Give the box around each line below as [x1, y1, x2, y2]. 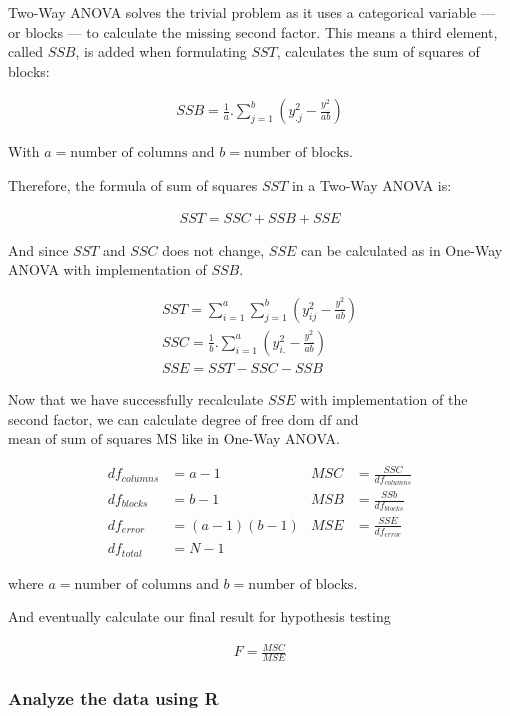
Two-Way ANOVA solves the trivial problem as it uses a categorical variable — [8, 2, 495, 22]
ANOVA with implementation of [8, 259, 207, 280]
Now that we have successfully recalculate [8, 388, 264, 409]
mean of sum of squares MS [8, 433, 177, 448]
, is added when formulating [75, 41, 247, 62]
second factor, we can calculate [8, 408, 198, 429]
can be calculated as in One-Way [301, 239, 503, 260]
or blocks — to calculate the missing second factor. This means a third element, [8, 21, 498, 42]
